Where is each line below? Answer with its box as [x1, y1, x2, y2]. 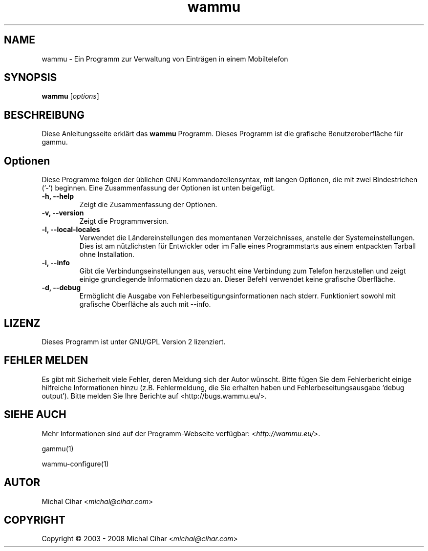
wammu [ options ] [42, 92, 99, 101]
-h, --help [42, 192, 74, 201]
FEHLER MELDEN [4, 354, 88, 367]
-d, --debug [42, 283, 81, 292]
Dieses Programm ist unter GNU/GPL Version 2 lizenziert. [42, 337, 226, 346]
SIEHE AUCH [4, 408, 66, 421]
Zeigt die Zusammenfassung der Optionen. [79, 200, 217, 209]
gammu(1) [42, 444, 74, 453]
